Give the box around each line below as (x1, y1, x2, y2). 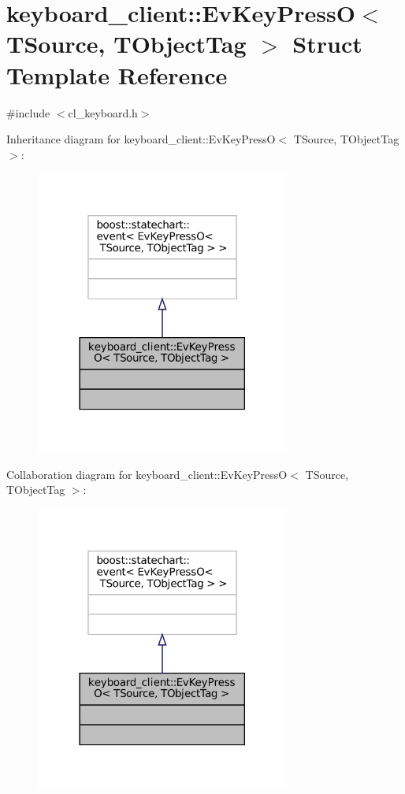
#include (6, 104, 50, 121)
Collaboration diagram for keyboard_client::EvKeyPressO (6, 466, 288, 482)
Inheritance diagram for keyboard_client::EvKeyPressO (6, 131, 276, 147)
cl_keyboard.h (68, 104, 138, 121)
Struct (292, 28, 362, 60)
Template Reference (6, 58, 228, 91)
